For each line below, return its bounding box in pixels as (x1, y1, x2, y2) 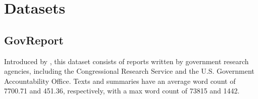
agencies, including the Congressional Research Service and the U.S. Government (4, 66, 254, 76)
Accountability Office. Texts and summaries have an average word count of (4, 75, 236, 86)
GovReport (4, 32, 64, 47)
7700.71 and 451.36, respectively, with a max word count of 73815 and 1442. (4, 85, 240, 96)
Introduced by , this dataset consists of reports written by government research (4, 56, 249, 66)
